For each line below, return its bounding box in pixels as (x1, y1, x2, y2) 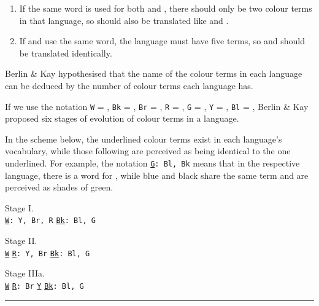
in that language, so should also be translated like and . (19, 14, 229, 26)
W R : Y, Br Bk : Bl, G (5, 249, 90, 258)
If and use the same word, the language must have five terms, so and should (19, 34, 306, 47)
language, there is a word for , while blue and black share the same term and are (5, 168, 309, 181)
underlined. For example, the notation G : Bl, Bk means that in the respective (5, 157, 300, 169)
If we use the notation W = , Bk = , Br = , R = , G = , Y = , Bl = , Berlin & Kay (5, 100, 309, 112)
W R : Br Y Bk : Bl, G (5, 281, 84, 291)
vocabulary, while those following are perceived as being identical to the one (5, 144, 291, 157)
